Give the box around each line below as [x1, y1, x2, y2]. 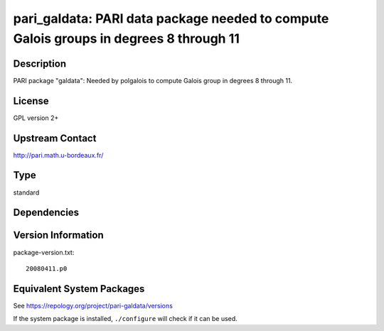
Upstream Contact [13, 132, 97, 144]
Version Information [13, 229, 104, 242]
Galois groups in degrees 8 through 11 [13, 31, 240, 46]
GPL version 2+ [13, 114, 59, 122]
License [13, 94, 49, 107]
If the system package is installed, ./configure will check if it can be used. [13, 315, 238, 323]
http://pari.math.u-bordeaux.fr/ [13, 151, 104, 159]
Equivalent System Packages [13, 283, 145, 295]
